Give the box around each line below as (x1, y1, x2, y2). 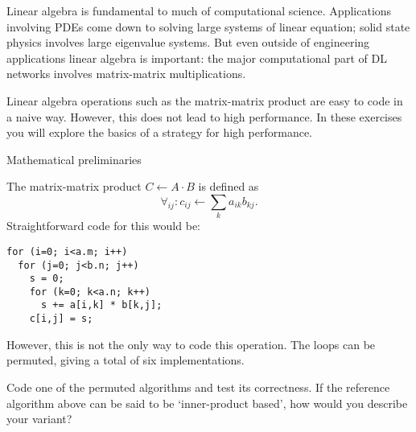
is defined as (198, 178, 259, 195)
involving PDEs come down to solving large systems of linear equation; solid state (6, 18, 410, 35)
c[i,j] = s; (29, 313, 93, 325)
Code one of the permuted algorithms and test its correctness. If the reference (6, 378, 390, 395)
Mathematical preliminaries (6, 150, 142, 167)
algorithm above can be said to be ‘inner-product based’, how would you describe (6, 394, 408, 411)
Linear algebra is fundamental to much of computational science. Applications (6, 2, 392, 19)
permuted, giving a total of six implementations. (6, 352, 245, 368)
